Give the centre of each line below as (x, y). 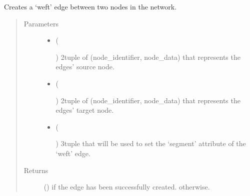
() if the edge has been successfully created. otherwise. (127, 187)
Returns (36, 170)
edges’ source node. (85, 67)
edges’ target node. (85, 110)
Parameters (41, 23)
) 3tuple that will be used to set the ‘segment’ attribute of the (151, 143)
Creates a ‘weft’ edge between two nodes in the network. (90, 6)
